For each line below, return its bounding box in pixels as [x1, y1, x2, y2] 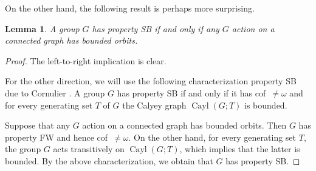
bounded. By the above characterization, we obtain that [5, 154, 213, 167]
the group [5, 142, 41, 155]
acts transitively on [53, 142, 125, 155]
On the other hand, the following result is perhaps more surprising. [5, 2, 255, 14]
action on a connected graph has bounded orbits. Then [82, 119, 287, 132]
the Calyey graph [122, 98, 187, 111]
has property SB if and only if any [92, 22, 219, 35]
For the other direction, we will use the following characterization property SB [5, 75, 297, 87]
